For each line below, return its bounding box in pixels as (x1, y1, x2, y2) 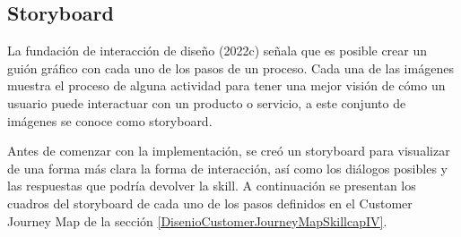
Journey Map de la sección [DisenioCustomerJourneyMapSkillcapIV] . (7, 211, 387, 230)
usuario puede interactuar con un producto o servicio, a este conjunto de (7, 93, 406, 112)
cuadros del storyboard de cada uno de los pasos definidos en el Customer (7, 193, 413, 212)
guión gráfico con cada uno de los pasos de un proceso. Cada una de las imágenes (7, 58, 454, 77)
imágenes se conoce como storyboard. (7, 111, 213, 130)
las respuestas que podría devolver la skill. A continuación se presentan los (7, 176, 416, 195)
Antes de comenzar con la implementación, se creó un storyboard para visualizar (7, 141, 450, 160)
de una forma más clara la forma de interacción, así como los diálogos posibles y (7, 158, 448, 177)
